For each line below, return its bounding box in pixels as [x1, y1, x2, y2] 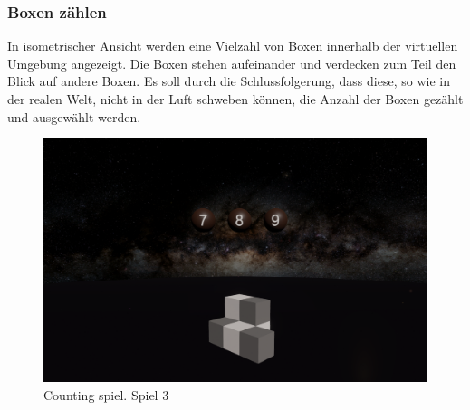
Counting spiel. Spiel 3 [43, 385, 169, 404]
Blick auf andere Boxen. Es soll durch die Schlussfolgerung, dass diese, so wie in [7, 72, 450, 91]
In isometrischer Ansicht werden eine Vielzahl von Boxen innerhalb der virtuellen [7, 36, 458, 55]
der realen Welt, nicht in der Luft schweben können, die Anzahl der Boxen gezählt [7, 90, 464, 108]
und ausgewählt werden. [7, 107, 141, 126]
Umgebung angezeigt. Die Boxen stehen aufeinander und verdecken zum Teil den [7, 53, 456, 72]
